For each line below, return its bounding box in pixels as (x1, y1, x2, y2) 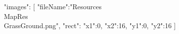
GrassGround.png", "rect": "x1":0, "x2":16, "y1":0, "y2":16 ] (4, 20, 176, 31)
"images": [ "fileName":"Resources (4, 1, 102, 11)
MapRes (4, 11, 28, 21)
